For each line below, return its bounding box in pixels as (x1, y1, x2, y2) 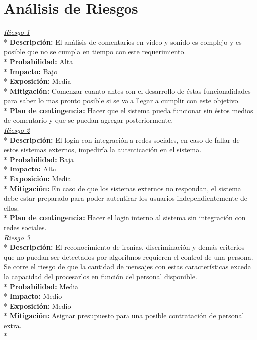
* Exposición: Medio (4, 300, 71, 311)
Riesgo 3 (4, 232, 30, 242)
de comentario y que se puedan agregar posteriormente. (4, 115, 173, 125)
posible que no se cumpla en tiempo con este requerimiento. (4, 46, 186, 57)
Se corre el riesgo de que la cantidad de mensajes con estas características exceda (4, 261, 251, 272)
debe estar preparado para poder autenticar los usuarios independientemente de (4, 193, 247, 203)
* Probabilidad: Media (4, 281, 79, 291)
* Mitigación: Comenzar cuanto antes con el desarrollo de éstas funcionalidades (4, 85, 251, 96)
